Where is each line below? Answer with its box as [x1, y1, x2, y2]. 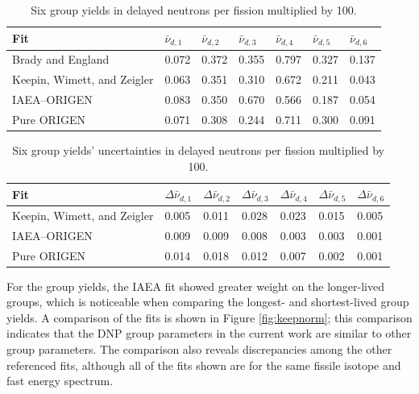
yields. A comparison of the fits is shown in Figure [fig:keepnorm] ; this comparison [6, 309, 413, 326]
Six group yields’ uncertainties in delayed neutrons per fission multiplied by [12, 141, 384, 158]
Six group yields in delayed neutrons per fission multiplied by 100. [31, 2, 357, 18]
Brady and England [12, 51, 110, 68]
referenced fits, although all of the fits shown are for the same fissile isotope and [6, 356, 401, 373]
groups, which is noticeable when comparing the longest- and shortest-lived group [6, 293, 409, 310]
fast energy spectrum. [6, 372, 114, 389]
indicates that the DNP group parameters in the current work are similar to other [6, 325, 412, 342]
